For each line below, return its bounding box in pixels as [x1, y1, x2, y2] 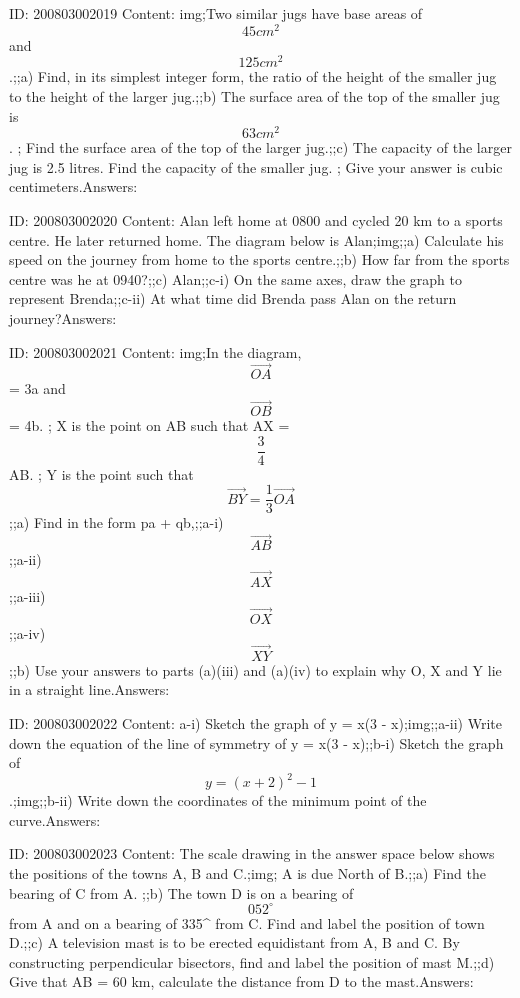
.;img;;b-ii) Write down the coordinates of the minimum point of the [9, 790, 427, 811]
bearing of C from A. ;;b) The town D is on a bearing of [9, 882, 354, 903]
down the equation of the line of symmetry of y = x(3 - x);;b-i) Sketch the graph [9, 732, 504, 753]
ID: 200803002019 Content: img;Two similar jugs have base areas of [9, 3, 423, 23]
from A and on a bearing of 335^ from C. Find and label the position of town [9, 912, 485, 933]
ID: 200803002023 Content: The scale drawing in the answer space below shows [9, 843, 495, 864]
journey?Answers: [9, 307, 117, 328]
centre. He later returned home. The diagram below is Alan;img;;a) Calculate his [9, 229, 504, 250]
